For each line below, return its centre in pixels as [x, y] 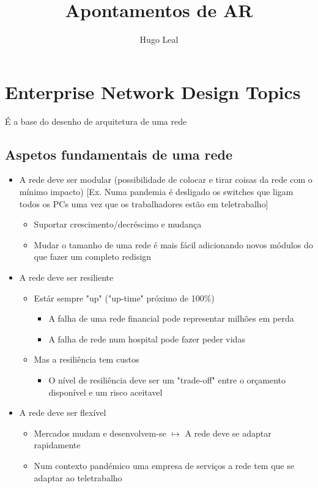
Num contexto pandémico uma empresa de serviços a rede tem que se [164, 465]
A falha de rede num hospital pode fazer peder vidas [147, 338]
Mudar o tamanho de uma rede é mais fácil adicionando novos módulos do [173, 244]
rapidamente [57, 445]
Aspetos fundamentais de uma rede [119, 154]
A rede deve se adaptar [228, 433]
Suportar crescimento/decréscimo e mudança [118, 224]
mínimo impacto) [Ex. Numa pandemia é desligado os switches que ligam [156, 192]
